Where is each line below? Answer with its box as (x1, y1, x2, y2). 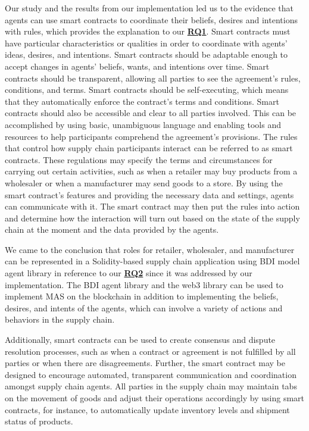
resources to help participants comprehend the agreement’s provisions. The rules (5, 130, 298, 142)
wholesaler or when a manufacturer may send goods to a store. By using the (5, 176, 283, 189)
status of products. (5, 415, 73, 427)
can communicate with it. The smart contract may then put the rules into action (5, 200, 300, 213)
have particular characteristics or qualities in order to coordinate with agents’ (5, 36, 288, 49)
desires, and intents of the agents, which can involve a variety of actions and (5, 301, 283, 314)
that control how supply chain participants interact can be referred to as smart (5, 142, 293, 154)
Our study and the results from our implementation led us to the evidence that (5, 2, 294, 14)
